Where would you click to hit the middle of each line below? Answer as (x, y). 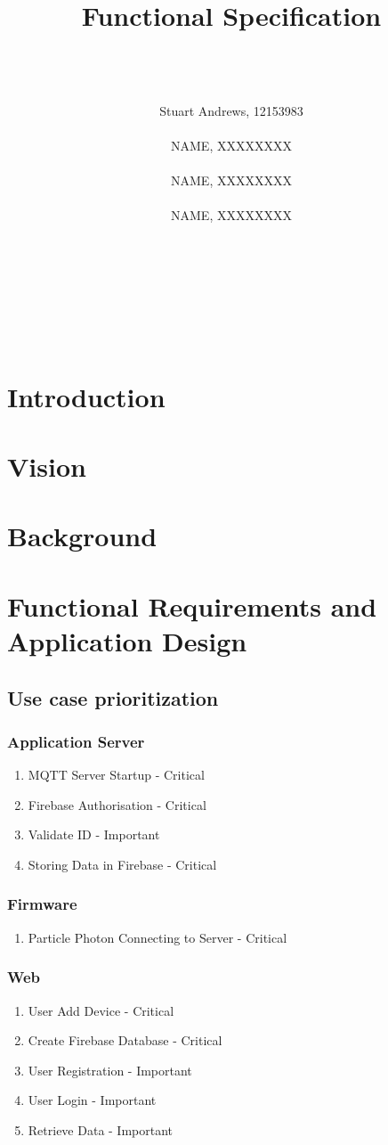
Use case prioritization (113, 697)
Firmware (42, 904)
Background (82, 536)
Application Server (76, 741)
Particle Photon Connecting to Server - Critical (158, 937)
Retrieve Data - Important (101, 1129)
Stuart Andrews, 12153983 (231, 110)
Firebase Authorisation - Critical (117, 804)
